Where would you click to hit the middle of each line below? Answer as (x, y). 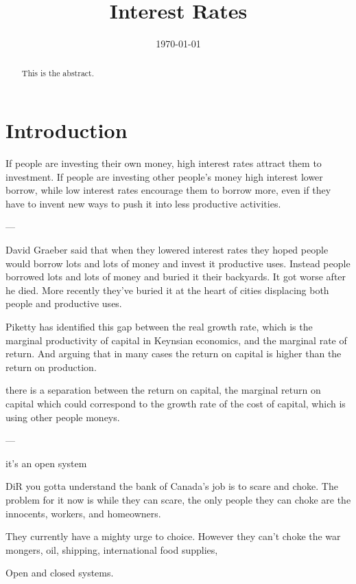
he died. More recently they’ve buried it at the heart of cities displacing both (167, 290)
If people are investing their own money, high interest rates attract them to (164, 163)
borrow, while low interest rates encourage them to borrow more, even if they (168, 190)
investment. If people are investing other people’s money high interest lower (164, 176)
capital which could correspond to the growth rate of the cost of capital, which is (176, 404)
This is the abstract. (58, 72)
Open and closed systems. (60, 573)
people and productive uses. (64, 303)
